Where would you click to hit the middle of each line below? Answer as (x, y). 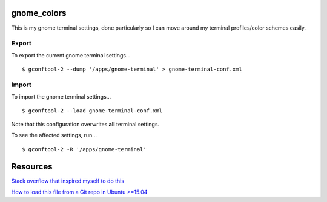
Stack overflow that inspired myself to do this (68, 181)
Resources (32, 166)
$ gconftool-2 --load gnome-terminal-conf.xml (92, 111)
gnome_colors (39, 13)
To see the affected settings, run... (54, 135)
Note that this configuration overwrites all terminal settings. (85, 124)
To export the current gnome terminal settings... (71, 55)
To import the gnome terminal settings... (61, 97)
